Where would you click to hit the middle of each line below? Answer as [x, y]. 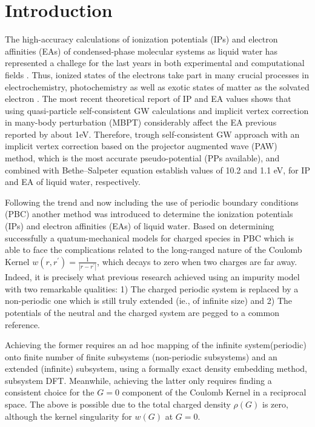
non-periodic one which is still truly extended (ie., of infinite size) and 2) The [148, 301]
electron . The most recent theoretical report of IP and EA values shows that [148, 99]
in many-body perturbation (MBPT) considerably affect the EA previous [141, 122]
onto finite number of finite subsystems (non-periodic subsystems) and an [141, 356]
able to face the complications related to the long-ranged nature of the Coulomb [154, 250]
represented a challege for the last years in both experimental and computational [155, 63]
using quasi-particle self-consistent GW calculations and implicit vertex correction [157, 110]
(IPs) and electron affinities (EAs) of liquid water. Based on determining [140, 226]
